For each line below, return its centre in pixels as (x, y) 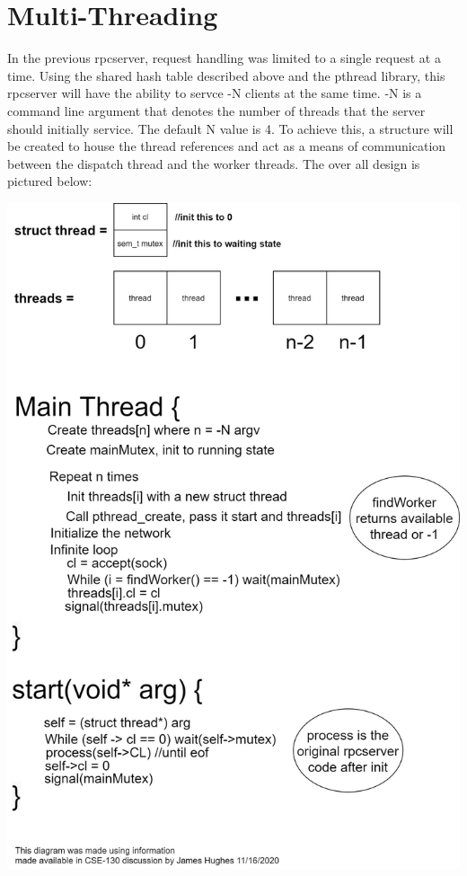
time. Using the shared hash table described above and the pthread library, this (226, 75)
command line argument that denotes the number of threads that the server (216, 110)
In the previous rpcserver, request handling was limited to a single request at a (224, 58)
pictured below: (50, 181)
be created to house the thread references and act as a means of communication (227, 146)
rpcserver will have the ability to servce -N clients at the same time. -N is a (215, 93)
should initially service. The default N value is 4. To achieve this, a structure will (230, 128)
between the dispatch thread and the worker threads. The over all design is (214, 163)
